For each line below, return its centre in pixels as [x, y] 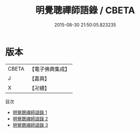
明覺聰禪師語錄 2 [30, 119]
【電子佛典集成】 [49, 69]
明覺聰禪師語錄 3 [30, 125]
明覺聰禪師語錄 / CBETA [85, 10]
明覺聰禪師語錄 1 [30, 112]
